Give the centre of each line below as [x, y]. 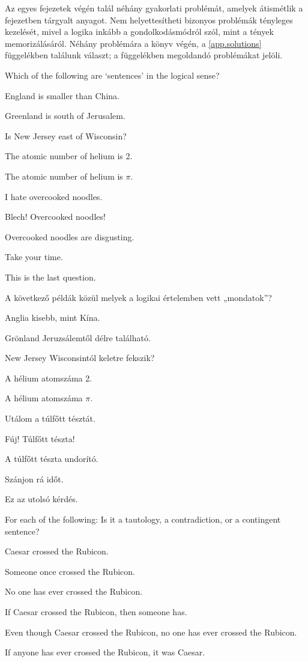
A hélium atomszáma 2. [49, 378]
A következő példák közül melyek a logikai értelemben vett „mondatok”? [138, 297]
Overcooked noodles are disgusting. [70, 236]
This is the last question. [50, 277]
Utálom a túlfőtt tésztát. [50, 418]
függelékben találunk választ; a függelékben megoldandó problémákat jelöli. [144, 55]
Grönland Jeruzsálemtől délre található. [78, 337]
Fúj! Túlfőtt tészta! [40, 438]
